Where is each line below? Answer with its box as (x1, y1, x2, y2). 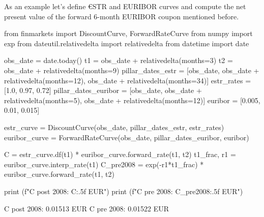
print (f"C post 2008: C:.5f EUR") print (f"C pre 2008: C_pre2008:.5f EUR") (4, 185, 243, 196)
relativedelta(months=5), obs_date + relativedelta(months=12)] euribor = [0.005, (4, 95, 260, 105)
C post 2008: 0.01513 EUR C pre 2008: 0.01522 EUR (4, 203, 169, 213)
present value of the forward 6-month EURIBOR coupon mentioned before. (4, 11, 239, 21)
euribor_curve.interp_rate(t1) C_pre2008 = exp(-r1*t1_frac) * (4, 159, 204, 169)
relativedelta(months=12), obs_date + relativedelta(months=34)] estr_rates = (4, 75, 251, 85)
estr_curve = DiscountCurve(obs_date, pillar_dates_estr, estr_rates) (4, 121, 224, 132)
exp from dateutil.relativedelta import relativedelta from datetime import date (4, 38, 249, 48)
